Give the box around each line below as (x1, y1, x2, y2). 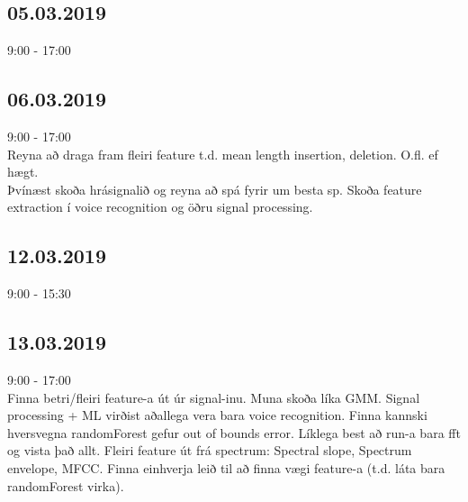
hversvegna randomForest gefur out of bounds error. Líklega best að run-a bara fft (7, 423, 461, 442)
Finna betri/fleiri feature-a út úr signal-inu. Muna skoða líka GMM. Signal (7, 388, 420, 406)
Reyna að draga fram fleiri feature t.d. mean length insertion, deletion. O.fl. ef (7, 144, 438, 163)
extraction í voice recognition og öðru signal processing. (7, 197, 313, 216)
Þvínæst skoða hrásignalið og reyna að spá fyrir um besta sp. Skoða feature (7, 179, 422, 198)
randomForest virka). (7, 476, 124, 495)
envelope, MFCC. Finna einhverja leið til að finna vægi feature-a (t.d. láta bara (7, 458, 445, 477)
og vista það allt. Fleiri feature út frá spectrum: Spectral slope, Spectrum (7, 441, 412, 460)
